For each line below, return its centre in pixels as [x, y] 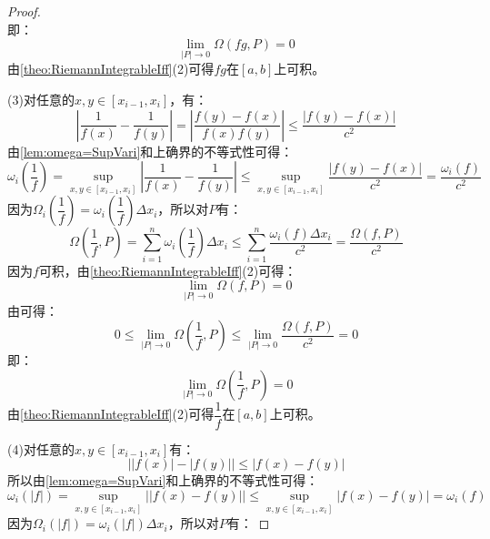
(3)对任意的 [41, 99]
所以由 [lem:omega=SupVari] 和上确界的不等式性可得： [163, 480]
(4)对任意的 [41, 448]
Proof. [24, 11]
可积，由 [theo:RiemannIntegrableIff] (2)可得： [168, 270]
